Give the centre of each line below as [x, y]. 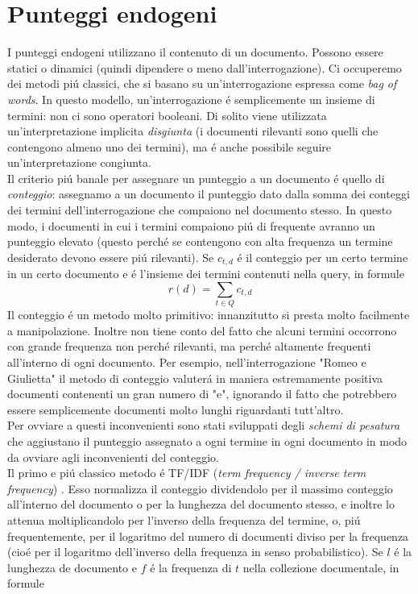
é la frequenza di [191, 567]
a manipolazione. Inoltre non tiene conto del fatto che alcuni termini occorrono [202, 330]
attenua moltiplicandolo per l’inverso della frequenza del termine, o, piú [184, 519]
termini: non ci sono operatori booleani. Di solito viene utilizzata [167, 115]
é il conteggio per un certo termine [323, 257]
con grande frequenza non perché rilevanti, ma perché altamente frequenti [189, 346]
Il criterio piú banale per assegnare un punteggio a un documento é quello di [196, 178]
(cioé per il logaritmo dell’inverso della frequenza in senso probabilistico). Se [195, 552]
